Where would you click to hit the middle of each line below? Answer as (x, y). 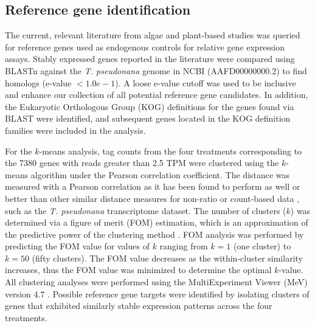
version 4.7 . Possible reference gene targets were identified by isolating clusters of (157, 293)
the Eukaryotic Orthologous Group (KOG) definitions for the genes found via (150, 106)
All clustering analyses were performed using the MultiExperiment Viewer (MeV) (156, 282)
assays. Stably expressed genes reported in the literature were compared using (150, 59)
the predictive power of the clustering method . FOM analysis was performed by (154, 234)
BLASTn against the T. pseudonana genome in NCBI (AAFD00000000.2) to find (156, 70)
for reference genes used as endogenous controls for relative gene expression (145, 47)
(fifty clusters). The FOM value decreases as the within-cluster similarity (167, 258)
